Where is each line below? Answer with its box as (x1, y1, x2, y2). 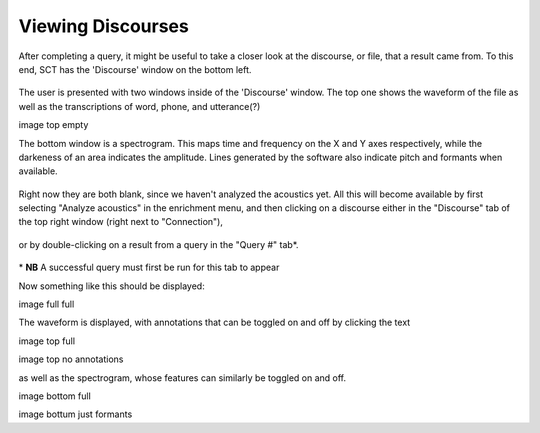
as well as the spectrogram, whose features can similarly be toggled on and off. (18, 371, 347, 384)
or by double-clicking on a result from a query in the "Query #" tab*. (18, 238, 299, 250)
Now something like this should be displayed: (18, 280, 205, 292)
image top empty (18, 119, 89, 131)
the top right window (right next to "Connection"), (18, 216, 224, 228)
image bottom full (18, 390, 92, 402)
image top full (18, 335, 75, 347)
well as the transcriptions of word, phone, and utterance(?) (18, 100, 261, 112)
